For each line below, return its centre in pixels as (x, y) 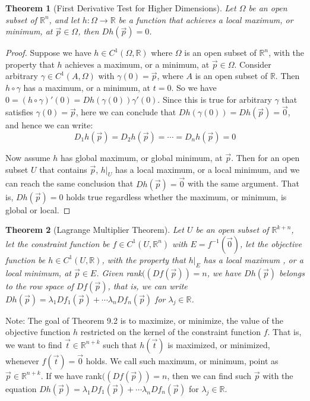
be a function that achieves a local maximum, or (206, 19)
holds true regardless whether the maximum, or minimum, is (176, 196)
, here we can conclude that (126, 112)
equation (21, 388)
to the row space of (39, 285)
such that (120, 344)
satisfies (19, 112)
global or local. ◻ (38, 209)
